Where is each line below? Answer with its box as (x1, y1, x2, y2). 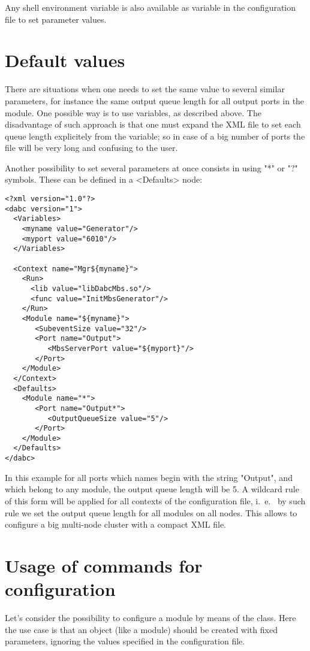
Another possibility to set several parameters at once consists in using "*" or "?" (5, 161, 298, 174)
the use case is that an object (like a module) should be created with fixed (5, 623, 278, 635)
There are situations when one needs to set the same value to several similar (5, 83, 285, 95)
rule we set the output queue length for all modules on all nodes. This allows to (5, 506, 297, 519)
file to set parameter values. (5, 13, 107, 25)
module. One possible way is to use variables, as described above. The (5, 106, 261, 119)
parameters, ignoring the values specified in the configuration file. (5, 635, 245, 647)
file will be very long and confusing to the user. (5, 141, 178, 154)
